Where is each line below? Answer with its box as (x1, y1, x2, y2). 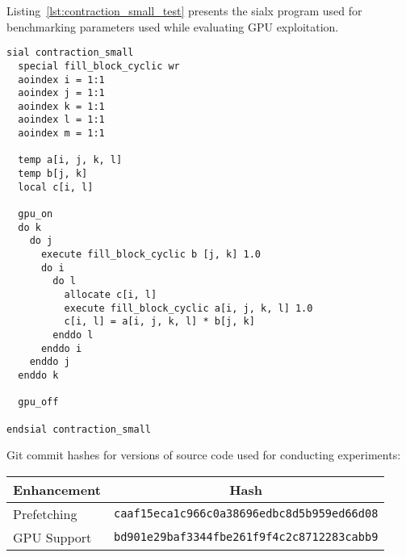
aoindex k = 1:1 (18, 100, 105, 112)
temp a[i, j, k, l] (18, 154, 123, 166)
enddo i (40, 342, 82, 354)
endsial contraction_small (6, 423, 151, 435)
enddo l (52, 329, 94, 341)
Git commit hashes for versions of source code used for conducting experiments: (6, 446, 401, 463)
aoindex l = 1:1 (18, 114, 105, 126)
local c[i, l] (18, 181, 94, 193)
